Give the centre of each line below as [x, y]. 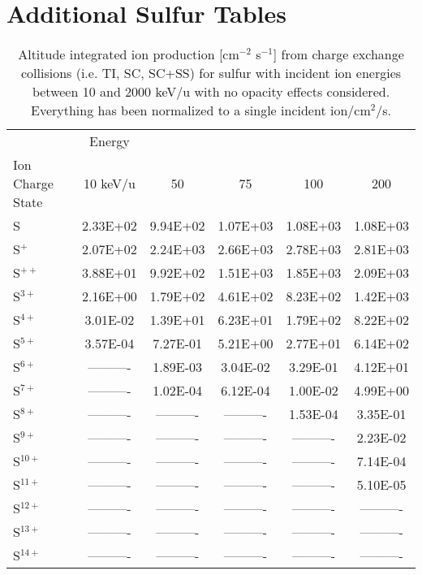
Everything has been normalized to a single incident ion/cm [201, 110]
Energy [110, 141]
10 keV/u [109, 184]
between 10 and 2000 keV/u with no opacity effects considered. [211, 92]
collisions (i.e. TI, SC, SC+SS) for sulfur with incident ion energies [211, 73]
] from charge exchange [338, 54]
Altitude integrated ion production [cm [129, 54]
